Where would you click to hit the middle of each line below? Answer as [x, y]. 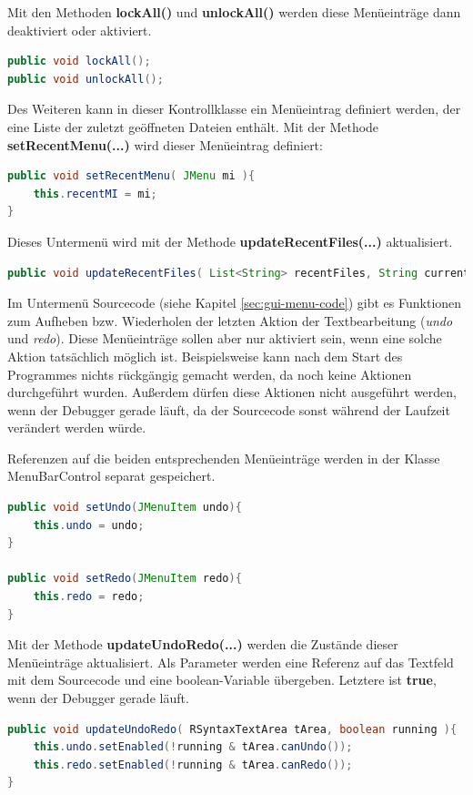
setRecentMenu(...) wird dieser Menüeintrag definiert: [165, 144]
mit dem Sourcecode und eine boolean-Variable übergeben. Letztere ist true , [222, 680]
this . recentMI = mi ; [95, 194]
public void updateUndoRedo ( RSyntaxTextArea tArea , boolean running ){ [232, 729]
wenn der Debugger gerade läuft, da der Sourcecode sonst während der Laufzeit [229, 409]
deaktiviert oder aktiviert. [80, 30]
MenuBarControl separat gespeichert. [111, 476]
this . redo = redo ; [89, 597]
